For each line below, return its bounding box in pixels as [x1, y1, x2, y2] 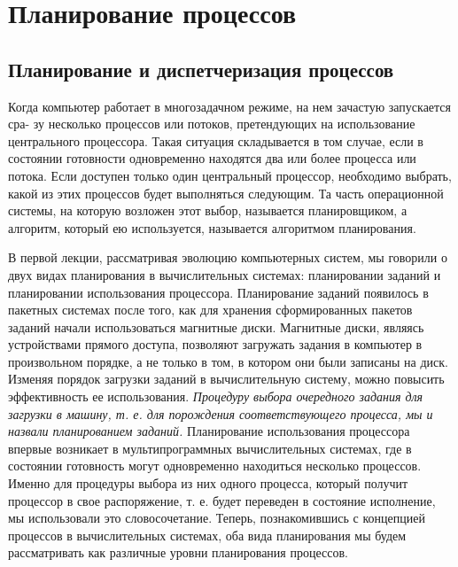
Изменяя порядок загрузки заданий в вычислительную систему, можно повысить [8, 369, 445, 388]
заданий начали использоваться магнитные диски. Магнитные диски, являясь [8, 317, 424, 336]
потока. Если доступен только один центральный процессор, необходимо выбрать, [8, 166, 452, 184]
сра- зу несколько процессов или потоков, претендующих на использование [8, 114, 415, 133]
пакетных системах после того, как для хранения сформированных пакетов [8, 300, 413, 319]
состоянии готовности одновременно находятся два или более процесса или [8, 149, 416, 167]
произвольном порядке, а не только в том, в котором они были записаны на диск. [8, 352, 448, 370]
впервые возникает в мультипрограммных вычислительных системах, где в [8, 439, 412, 457]
